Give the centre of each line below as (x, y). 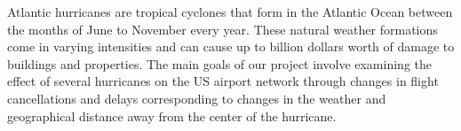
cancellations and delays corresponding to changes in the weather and (197, 98)
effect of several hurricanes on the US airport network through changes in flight (223, 81)
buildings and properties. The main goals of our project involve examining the (219, 63)
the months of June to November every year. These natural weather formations (223, 29)
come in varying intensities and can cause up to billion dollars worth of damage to (231, 46)
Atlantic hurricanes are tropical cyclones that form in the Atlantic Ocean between (230, 12)
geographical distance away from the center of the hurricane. (172, 116)
